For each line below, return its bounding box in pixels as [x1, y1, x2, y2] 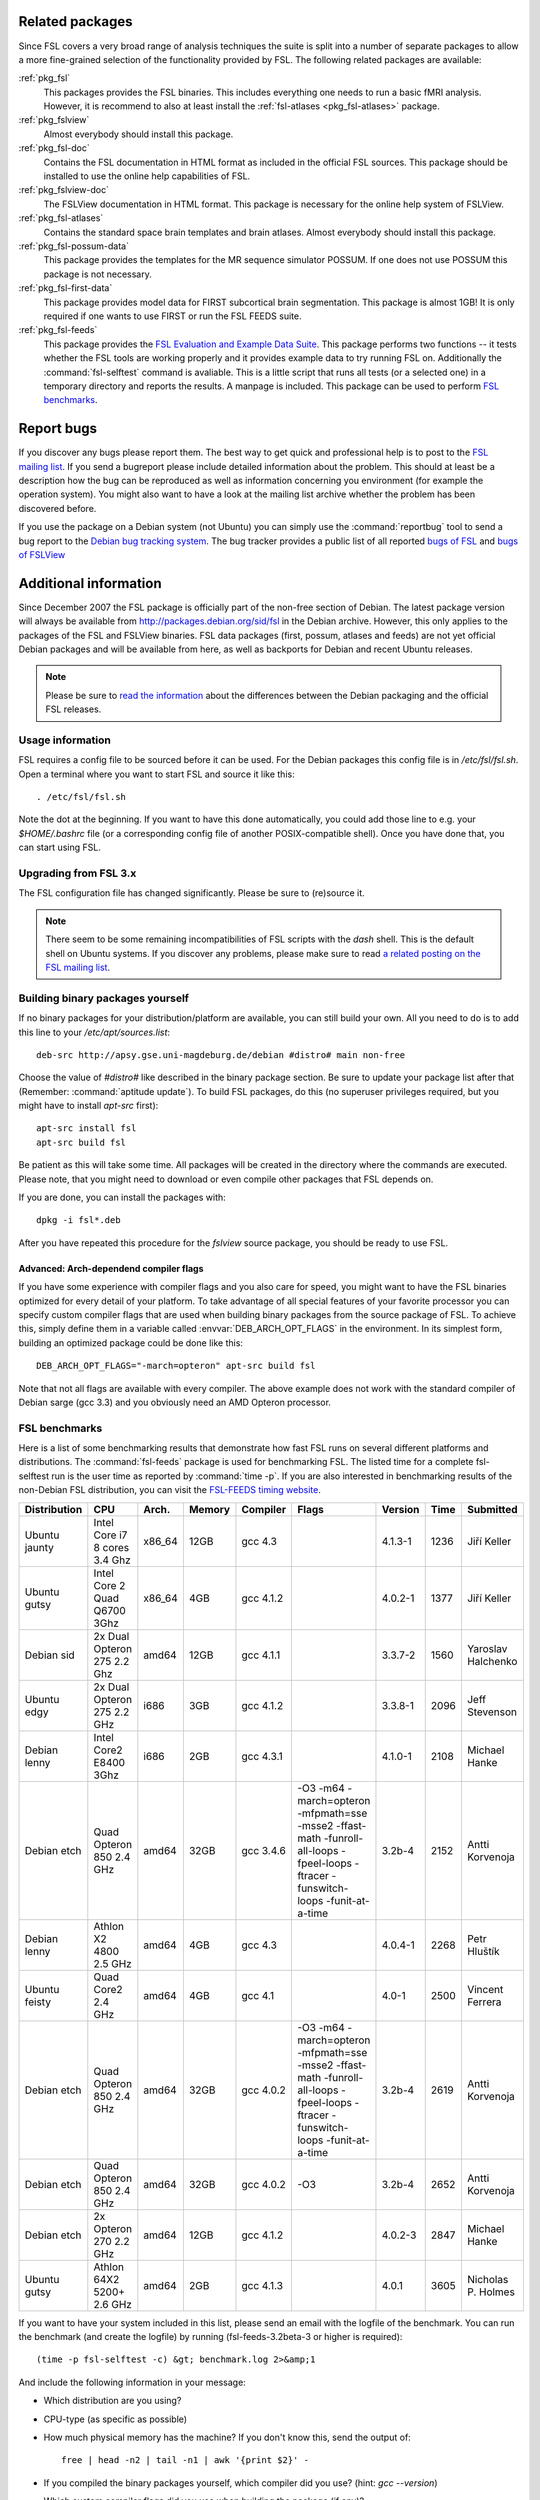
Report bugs [18, 420, 98, 437]
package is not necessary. [43, 268, 152, 280]
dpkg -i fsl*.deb [36, 1215, 121, 1226]
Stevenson [466, 1705, 518, 1719]
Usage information [18, 733, 112, 747]
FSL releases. [45, 703, 102, 715]
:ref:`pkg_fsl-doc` [18, 142, 90, 154]
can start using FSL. [18, 841, 102, 854]
